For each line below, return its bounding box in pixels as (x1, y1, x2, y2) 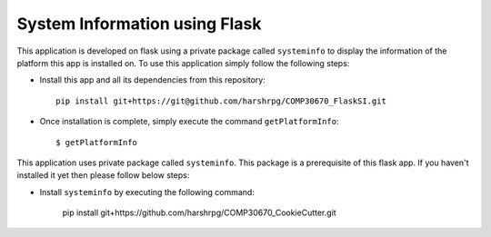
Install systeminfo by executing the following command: (39, 186, 255, 197)
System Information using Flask (16, 14, 262, 34)
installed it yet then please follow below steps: (16, 170, 190, 181)
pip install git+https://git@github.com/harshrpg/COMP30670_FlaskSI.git (55, 95, 386, 106)
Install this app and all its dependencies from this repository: (39, 74, 266, 85)
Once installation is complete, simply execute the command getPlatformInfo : (39, 116, 339, 127)
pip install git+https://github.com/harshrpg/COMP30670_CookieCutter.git (62, 207, 336, 218)
